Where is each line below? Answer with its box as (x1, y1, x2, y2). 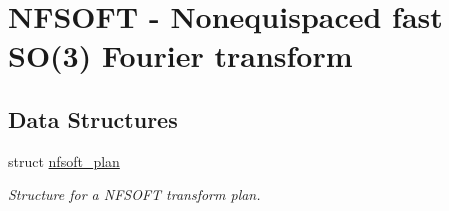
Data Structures (8, 103, 178, 134)
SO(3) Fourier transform (8, 35, 353, 76)
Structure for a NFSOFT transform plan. (8, 184, 261, 205)
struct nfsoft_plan (8, 150, 120, 171)
